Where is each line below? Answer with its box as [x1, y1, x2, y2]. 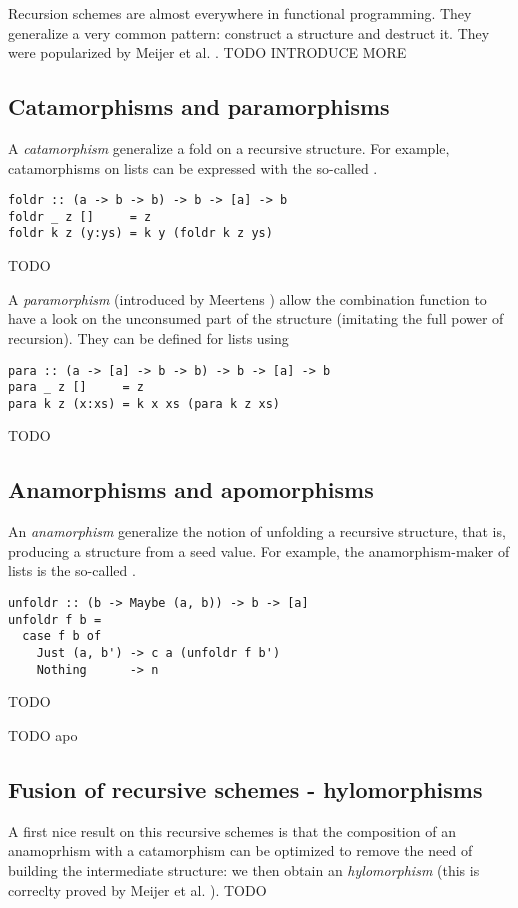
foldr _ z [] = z [8, 209, 152, 224]
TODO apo [8, 724, 78, 745]
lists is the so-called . [8, 560, 136, 581]
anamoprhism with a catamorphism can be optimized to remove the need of [8, 840, 473, 861]
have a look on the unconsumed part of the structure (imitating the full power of [8, 308, 504, 329]
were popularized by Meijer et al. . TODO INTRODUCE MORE [8, 42, 407, 63]
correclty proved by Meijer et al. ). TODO [8, 879, 267, 900]
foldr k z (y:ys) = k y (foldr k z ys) [8, 226, 273, 241]
